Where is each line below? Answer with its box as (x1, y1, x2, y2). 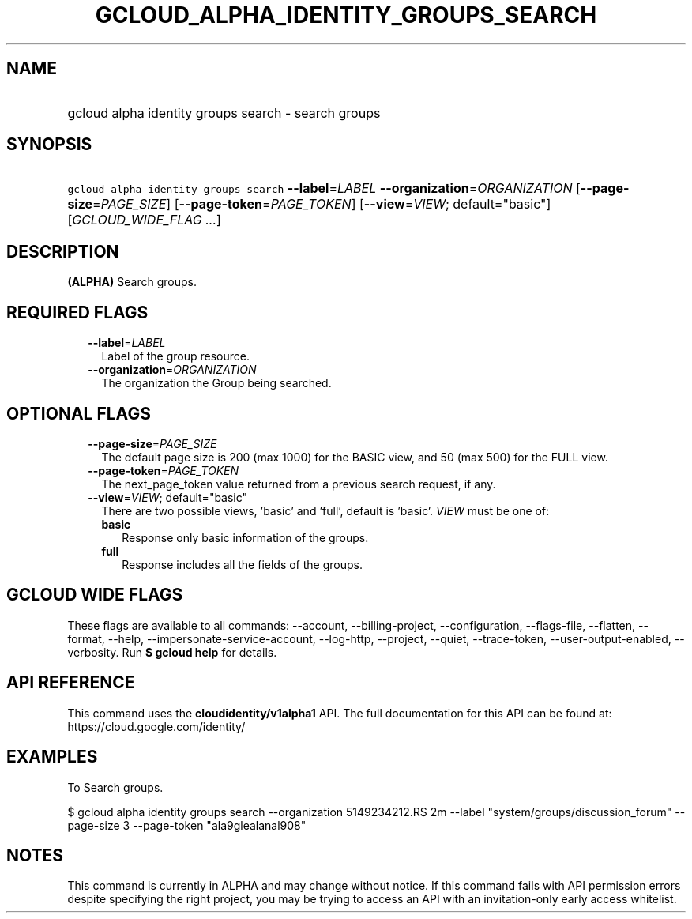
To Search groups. (67, 780, 164, 794)
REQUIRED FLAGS (6, 302, 149, 322)
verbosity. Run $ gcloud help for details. (67, 645, 277, 659)
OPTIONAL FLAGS (6, 403, 151, 424)
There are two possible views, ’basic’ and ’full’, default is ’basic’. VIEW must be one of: (101, 503, 550, 518)
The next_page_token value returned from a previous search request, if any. (101, 476, 496, 491)
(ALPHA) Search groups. (67, 275, 197, 289)
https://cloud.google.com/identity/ (67, 719, 246, 733)
